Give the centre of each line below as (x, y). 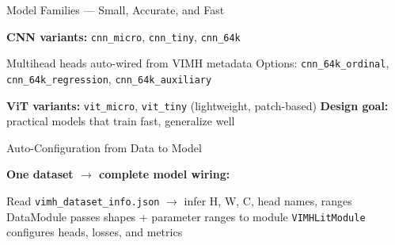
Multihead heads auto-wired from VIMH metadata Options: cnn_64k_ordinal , (198, 63)
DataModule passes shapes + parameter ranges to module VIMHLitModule (186, 216)
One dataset (40, 174)
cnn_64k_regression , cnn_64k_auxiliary (109, 78)
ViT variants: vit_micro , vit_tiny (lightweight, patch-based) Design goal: (197, 105)
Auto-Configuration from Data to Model (104, 147)
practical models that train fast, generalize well (121, 121)
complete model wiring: (165, 174)
